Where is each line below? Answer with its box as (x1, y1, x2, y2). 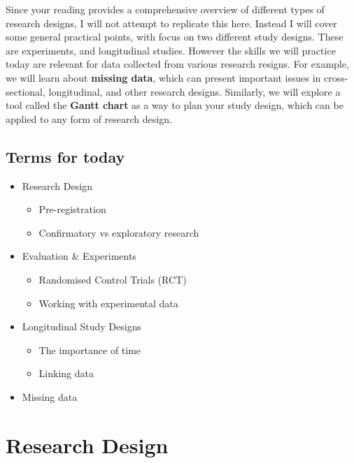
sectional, (6, 84, 45, 98)
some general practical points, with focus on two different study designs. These (6, 29, 344, 44)
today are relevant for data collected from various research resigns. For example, (6, 57, 349, 71)
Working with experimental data (38, 295, 178, 310)
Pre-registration (38, 202, 106, 216)
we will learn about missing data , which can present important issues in (6, 70, 321, 84)
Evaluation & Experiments (22, 249, 136, 263)
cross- (324, 70, 348, 84)
